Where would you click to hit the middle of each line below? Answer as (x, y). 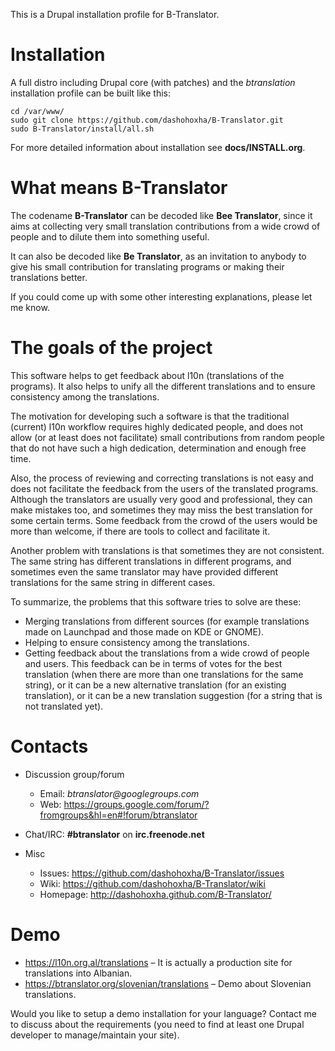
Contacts (49, 746)
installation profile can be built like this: (90, 93)
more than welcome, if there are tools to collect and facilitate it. (140, 531)
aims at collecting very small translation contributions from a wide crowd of (165, 226)
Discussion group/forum (74, 774)
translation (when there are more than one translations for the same (164, 674)
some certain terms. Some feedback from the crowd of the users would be (164, 520)
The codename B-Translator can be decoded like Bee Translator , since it (161, 215)
